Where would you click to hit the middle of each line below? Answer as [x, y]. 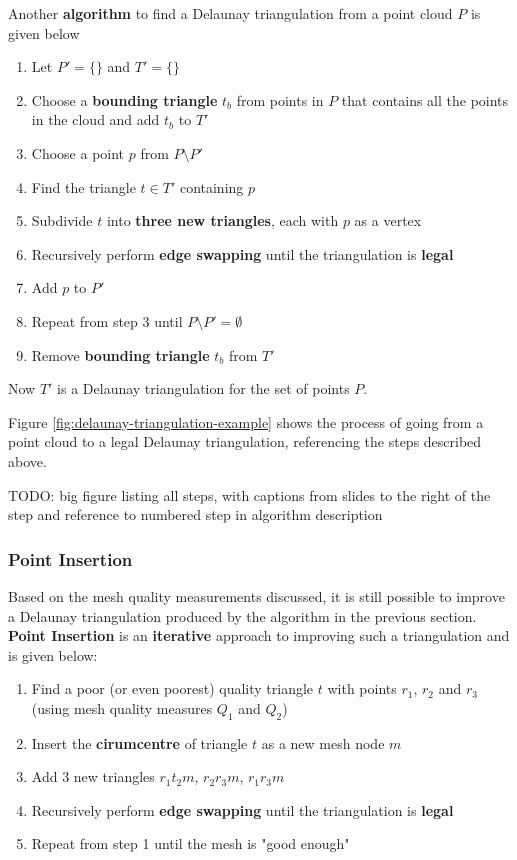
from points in [280, 99]
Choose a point [78, 152]
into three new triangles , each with [222, 220]
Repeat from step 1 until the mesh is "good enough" [190, 843]
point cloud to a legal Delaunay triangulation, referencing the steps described [245, 441]
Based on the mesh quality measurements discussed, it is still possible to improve [256, 595]
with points [362, 688]
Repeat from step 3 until [107, 320]
